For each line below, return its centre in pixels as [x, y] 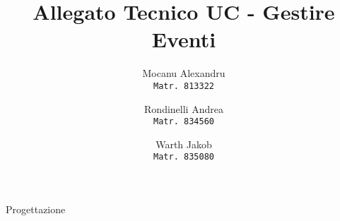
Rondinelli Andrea [184, 108]
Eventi [184, 39]
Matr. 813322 [184, 86]
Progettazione [36, 209]
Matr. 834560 [184, 122]
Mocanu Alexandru [184, 73]
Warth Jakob [184, 144]
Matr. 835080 [184, 157]
